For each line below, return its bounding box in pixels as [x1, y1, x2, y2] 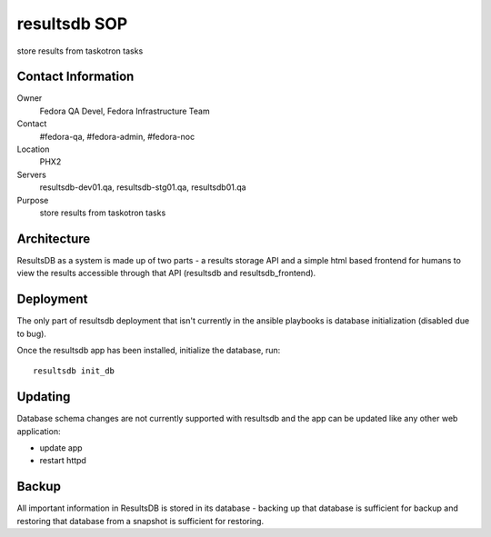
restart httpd [39, 455, 86, 466]
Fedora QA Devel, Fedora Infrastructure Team [39, 105, 210, 116]
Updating [16, 389, 71, 404]
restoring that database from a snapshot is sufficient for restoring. [16, 515, 264, 526]
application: [16, 425, 61, 436]
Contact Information [16, 69, 135, 85]
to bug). [16, 328, 47, 339]
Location [16, 144, 50, 154]
